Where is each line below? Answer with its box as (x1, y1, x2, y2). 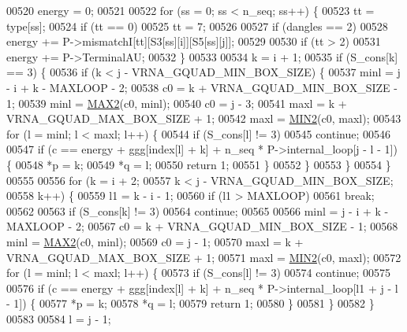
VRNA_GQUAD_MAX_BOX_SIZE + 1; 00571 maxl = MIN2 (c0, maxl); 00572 (6, 249, 401, 265)
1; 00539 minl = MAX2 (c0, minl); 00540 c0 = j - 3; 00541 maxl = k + (6, 94, 347, 111)
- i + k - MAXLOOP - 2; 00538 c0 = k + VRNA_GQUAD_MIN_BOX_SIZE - (6, 79, 398, 95)
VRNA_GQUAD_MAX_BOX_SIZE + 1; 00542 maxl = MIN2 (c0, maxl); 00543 (6, 110, 401, 127)
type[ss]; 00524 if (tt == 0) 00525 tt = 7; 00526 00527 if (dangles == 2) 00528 (6, 17, 388, 34)
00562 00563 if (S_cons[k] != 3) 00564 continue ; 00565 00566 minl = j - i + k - (6, 202, 389, 219)
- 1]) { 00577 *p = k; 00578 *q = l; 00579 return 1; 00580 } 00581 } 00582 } (6, 295, 375, 312)
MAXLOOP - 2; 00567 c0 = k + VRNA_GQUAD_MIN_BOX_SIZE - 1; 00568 (6, 218, 398, 234)
